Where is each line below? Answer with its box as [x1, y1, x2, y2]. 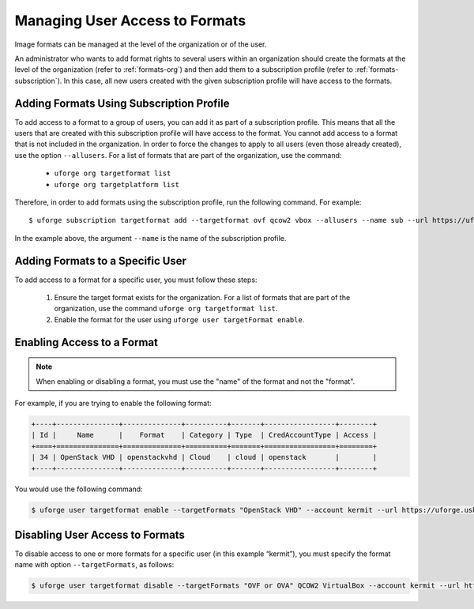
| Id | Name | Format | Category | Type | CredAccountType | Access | [31, 430, 378, 440]
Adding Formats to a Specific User [14, 254, 187, 268]
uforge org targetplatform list [54, 180, 179, 189]
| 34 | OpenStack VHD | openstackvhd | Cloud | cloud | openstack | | [31, 453, 378, 462]
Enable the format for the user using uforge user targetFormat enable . [54, 314, 305, 324]
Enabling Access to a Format [14, 336, 158, 349]
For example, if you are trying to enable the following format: [14, 399, 213, 408]
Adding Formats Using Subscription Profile [14, 96, 230, 110]
